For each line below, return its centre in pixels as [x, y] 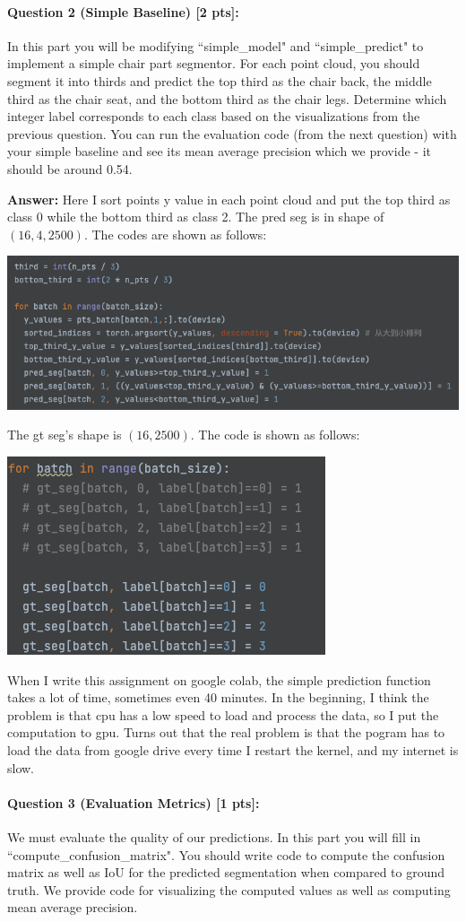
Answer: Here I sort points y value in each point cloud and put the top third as [229, 199]
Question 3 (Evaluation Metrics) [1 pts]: [134, 802]
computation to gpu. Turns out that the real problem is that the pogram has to [226, 732]
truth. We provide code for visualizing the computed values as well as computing [229, 889]
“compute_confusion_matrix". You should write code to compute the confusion [226, 854]
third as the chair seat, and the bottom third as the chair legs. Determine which [227, 98]
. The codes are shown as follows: [175, 234]
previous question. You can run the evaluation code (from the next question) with [232, 133]
